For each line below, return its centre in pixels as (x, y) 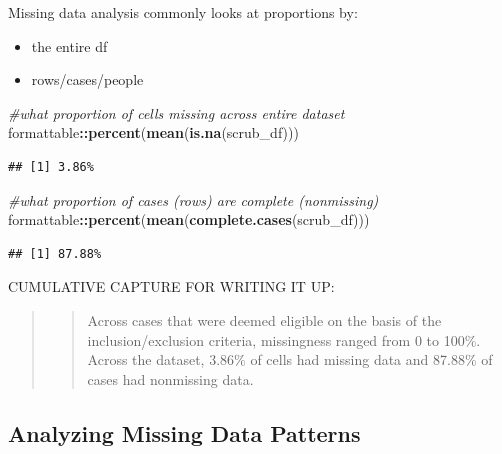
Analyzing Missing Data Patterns (184, 432)
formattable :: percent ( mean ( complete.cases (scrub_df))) (189, 219)
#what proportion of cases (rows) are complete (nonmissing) (193, 199)
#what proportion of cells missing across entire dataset (176, 112)
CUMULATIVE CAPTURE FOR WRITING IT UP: (171, 286)
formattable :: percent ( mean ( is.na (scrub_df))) (153, 132)
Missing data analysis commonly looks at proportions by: (183, 12)
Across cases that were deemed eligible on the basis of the (264, 319)
